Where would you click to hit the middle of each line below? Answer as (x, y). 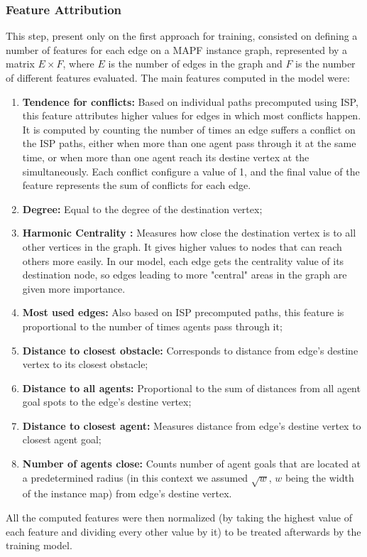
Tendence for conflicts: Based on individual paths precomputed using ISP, (190, 101)
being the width (319, 477)
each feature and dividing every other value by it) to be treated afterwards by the (183, 531)
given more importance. (74, 288)
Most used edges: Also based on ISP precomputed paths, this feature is (183, 312)
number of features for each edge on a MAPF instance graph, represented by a (177, 49)
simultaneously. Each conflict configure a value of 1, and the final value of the (191, 171)
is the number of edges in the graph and (195, 64)
